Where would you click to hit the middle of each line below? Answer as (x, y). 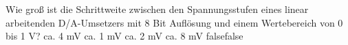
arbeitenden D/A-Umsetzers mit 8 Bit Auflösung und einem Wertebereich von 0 (174, 22)
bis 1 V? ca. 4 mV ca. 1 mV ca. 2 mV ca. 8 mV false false (124, 36)
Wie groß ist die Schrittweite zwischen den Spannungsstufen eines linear (157, 9)
